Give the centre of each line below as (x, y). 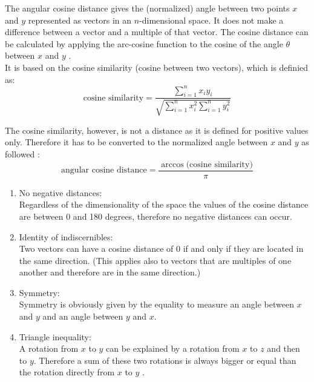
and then (283, 348)
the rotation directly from (67, 372)
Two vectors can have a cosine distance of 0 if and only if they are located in (161, 249)
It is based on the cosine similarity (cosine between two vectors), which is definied (157, 67)
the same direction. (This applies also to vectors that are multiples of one (155, 260)
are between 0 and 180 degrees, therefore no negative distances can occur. (155, 216)
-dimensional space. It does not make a (211, 20)
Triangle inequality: (55, 336)
